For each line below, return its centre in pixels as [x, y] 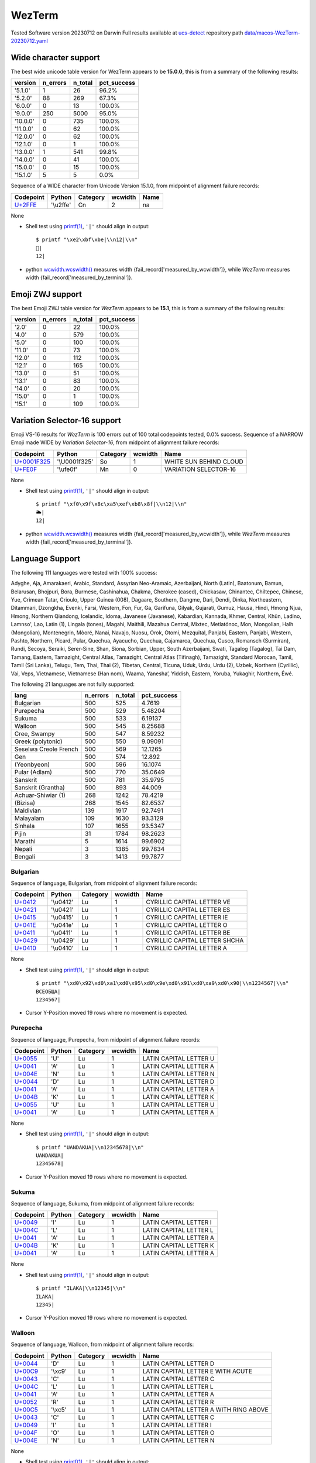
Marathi [25, 842]
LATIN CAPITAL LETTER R [178, 1402]
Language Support [46, 559]
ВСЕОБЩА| [48, 991]
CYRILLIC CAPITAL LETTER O [187, 925]
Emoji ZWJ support [46, 294]
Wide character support [55, 58]
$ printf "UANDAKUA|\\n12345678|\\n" [90, 1147]
